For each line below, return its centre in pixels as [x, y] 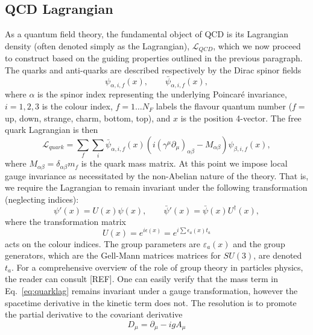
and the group [259, 243]
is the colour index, [77, 106]
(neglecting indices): [42, 199]
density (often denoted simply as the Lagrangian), [97, 45]
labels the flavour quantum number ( [224, 106]
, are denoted [278, 255]
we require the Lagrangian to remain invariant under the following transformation [156, 187]
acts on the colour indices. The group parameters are [103, 243]
